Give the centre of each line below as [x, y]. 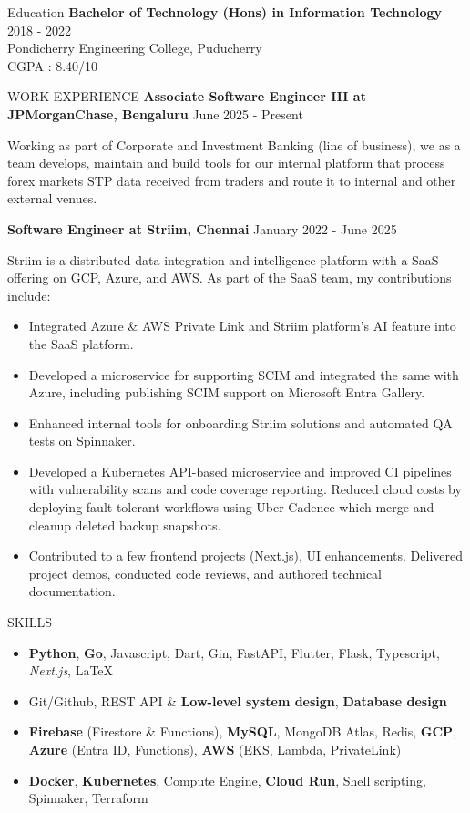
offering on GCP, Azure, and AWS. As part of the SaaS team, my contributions [230, 278]
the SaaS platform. [81, 343]
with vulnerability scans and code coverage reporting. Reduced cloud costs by [245, 489]
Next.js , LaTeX [71, 670]
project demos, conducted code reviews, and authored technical [205, 573]
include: [29, 295]
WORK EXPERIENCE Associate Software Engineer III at [187, 96]
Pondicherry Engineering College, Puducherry [135, 48]
